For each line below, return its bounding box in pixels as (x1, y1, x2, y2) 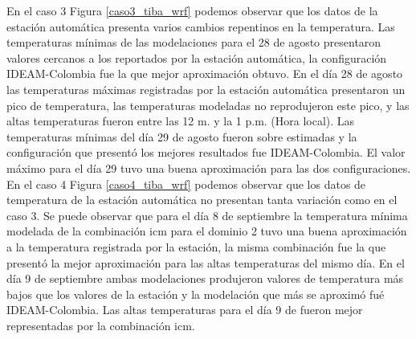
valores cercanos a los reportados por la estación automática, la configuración (6, 49, 387, 66)
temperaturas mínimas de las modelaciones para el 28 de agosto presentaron (6, 34, 381, 51)
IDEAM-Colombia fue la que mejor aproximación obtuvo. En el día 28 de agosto (6, 65, 403, 82)
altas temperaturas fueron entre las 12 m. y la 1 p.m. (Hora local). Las (6, 112, 355, 129)
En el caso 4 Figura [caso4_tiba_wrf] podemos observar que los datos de (6, 175, 366, 192)
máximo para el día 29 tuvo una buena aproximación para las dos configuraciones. (6, 159, 411, 176)
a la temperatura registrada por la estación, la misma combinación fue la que (6, 238, 386, 255)
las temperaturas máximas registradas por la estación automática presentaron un (6, 80, 406, 97)
